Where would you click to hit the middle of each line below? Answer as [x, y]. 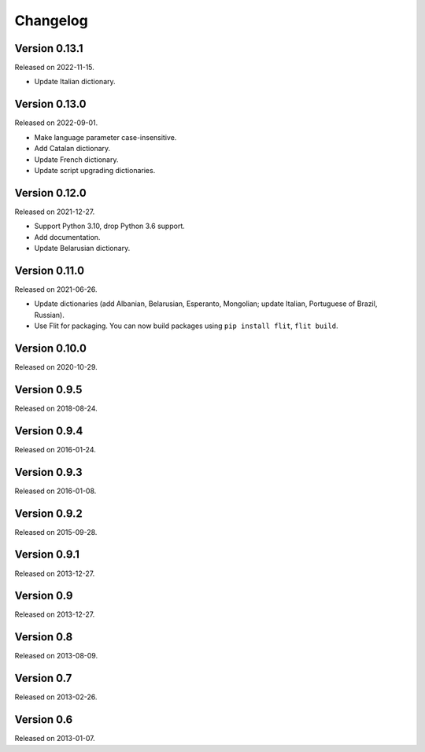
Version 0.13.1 [49, 48]
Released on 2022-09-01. [56, 123]
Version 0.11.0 [50, 270]
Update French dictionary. [76, 159]
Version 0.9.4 [49, 431]
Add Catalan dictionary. [72, 149]
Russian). [49, 315]
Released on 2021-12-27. [55, 212]
